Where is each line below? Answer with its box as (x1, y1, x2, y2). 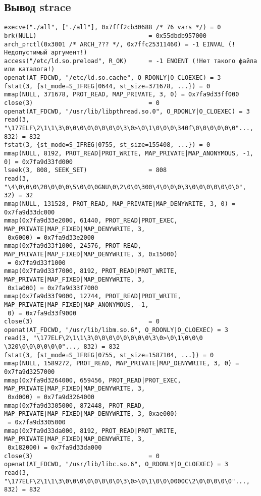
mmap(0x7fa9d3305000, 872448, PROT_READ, (4, 402, 145, 409)
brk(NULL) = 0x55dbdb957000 (4, 32, 206, 39)
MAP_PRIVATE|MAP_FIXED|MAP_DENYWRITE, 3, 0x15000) (4, 250, 178, 258)
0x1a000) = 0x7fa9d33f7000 (8, 284, 98, 292)
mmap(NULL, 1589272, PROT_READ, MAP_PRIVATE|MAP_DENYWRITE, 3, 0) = (4, 360, 239, 367)
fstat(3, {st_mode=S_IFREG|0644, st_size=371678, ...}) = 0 (4, 82, 211, 90)
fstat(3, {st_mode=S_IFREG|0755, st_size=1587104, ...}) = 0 (4, 351, 214, 359)
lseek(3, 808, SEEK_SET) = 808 (4, 167, 167, 174)
